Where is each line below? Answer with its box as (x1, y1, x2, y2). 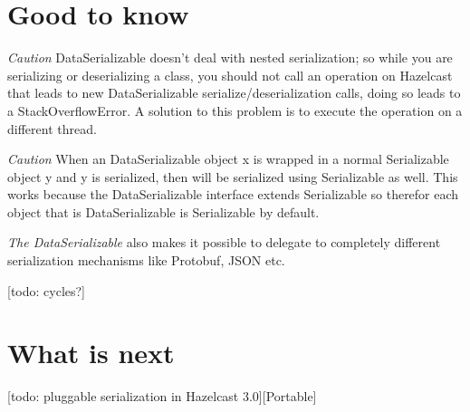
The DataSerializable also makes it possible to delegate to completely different (7, 233, 441, 252)
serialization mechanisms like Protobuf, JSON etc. (7, 251, 285, 270)
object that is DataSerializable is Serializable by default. (7, 202, 320, 221)
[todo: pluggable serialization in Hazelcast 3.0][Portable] (7, 387, 317, 406)
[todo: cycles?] (7, 281, 86, 300)
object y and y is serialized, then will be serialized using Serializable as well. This (7, 167, 458, 186)
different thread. (7, 119, 97, 138)
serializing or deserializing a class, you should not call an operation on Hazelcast (7, 65, 453, 84)
